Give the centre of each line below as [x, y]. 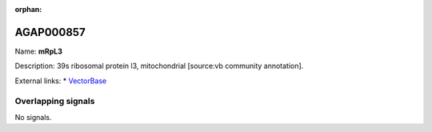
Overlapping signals [55, 102]
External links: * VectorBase [61, 81]
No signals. [33, 117]
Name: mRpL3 [39, 51]
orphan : [28, 9]
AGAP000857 [50, 32]
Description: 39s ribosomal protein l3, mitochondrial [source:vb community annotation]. [159, 66]
